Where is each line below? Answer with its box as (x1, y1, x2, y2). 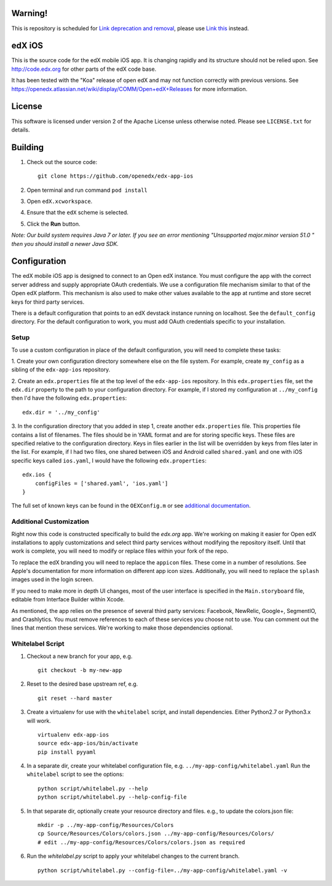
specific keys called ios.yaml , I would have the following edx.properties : (11, 457, 207, 464)
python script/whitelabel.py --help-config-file (38, 794, 187, 801)
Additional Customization (11, 517, 89, 526)
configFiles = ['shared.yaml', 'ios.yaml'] (34, 480, 168, 487)
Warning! (11, 8, 48, 18)
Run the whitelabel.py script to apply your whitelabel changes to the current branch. (26, 852, 240, 860)
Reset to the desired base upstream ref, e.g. (26, 680, 138, 688)
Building (11, 142, 44, 152)
